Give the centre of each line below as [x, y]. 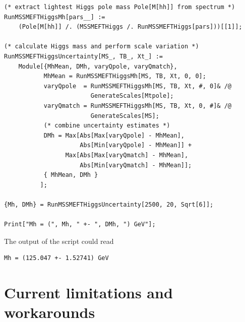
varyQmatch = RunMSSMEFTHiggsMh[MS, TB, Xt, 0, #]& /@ [138, 106]
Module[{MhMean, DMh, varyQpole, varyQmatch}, [98, 66]
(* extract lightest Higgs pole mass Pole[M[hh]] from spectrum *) [120, 7]
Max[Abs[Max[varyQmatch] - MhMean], [127, 155]
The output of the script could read [59, 241]
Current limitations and [88, 293]
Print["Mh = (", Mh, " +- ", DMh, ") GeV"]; [80, 224]
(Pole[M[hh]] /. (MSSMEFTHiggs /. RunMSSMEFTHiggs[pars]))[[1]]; [130, 27]
